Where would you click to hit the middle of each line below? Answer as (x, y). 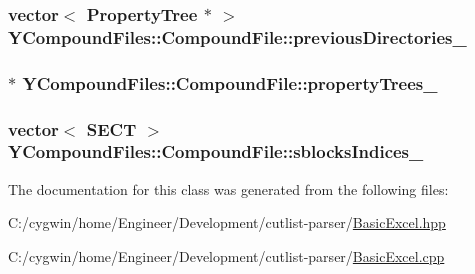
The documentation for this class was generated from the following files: (228, 188)
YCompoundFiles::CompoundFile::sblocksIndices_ (216, 151)
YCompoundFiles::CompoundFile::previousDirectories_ (237, 36)
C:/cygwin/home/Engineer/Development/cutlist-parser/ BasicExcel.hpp (227, 222)
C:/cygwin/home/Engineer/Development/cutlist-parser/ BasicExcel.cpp (226, 255)
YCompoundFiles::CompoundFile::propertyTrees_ (230, 82)
